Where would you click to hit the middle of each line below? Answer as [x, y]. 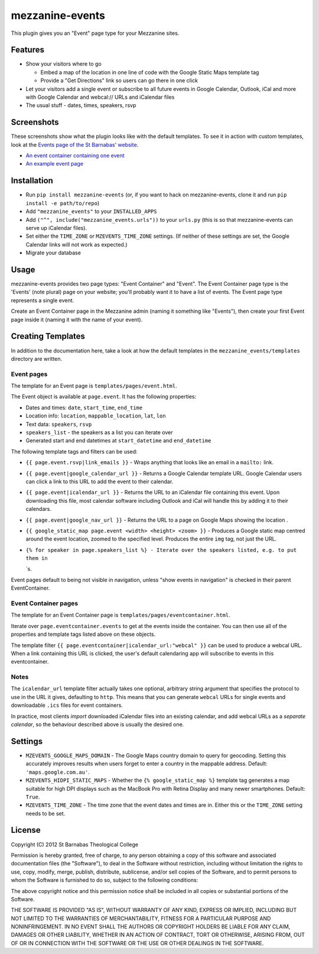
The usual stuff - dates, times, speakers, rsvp [81, 105]
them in [37, 558]
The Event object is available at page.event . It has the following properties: [104, 397]
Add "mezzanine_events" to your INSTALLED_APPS [91, 211]
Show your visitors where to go [64, 64]
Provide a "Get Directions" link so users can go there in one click [119, 80]
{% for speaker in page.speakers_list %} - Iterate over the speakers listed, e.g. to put [161, 550]
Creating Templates [48, 336]
